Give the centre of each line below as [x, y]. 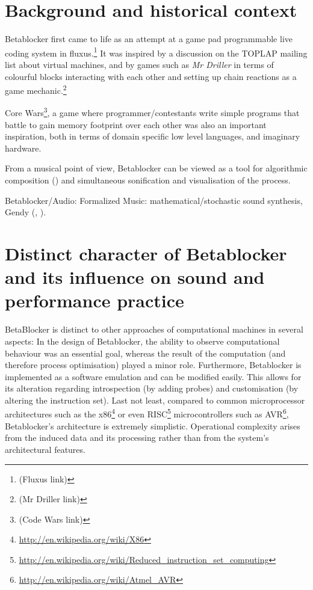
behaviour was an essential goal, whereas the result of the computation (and [145, 353]
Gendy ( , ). [26, 212]
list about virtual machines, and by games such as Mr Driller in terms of [139, 64]
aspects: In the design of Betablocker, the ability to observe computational [142, 341]
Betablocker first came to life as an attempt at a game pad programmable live [149, 39]
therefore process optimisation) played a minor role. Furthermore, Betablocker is [153, 365]
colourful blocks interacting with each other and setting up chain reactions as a [151, 76]
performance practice [95, 300]
